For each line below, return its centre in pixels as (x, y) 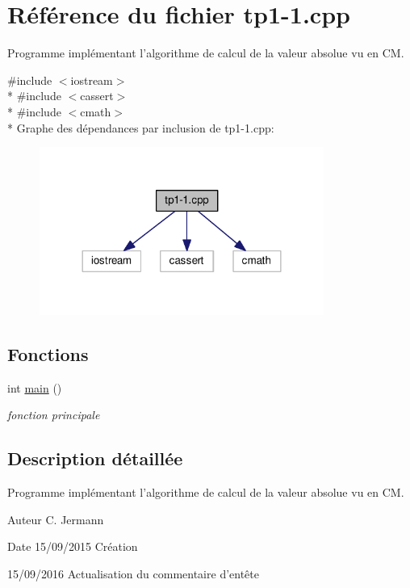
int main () (35, 387)
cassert (97, 96)
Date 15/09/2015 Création (73, 546)
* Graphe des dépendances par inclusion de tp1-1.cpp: (141, 127)
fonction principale (54, 415)
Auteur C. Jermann (56, 519)
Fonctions (48, 354)
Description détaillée (95, 458)
